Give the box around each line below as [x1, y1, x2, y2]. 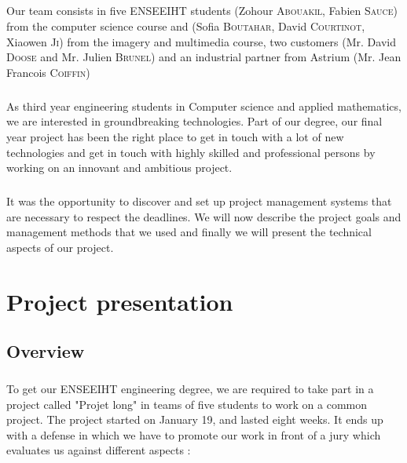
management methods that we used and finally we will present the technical [6, 224, 372, 240]
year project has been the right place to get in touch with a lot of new [6, 128, 344, 144]
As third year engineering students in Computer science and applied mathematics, [6, 97, 401, 114]
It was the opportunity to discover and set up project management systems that [6, 193, 392, 210]
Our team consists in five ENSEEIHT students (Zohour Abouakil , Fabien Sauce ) [6, 2, 398, 19]
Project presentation [6, 285, 233, 317]
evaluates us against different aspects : [6, 442, 191, 458]
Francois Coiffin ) [6, 64, 90, 80]
